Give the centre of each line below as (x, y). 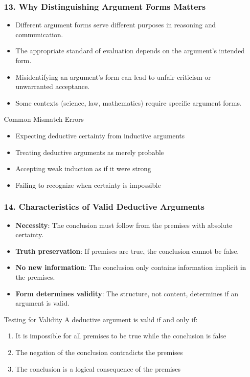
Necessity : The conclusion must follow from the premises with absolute (124, 225)
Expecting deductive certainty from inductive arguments (100, 135)
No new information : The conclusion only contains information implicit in (131, 267)
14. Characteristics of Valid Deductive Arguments (104, 207)
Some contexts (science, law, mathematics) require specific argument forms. (128, 102)
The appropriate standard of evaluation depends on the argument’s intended (130, 51)
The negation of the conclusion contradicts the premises (99, 352)
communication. (39, 34)
